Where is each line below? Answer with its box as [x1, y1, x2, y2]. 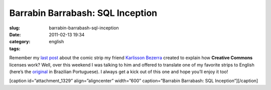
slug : [9, 25, 20, 31]
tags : [9, 45, 21, 52]
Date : [9, 31, 21, 37]
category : [9, 39, 31, 45]
